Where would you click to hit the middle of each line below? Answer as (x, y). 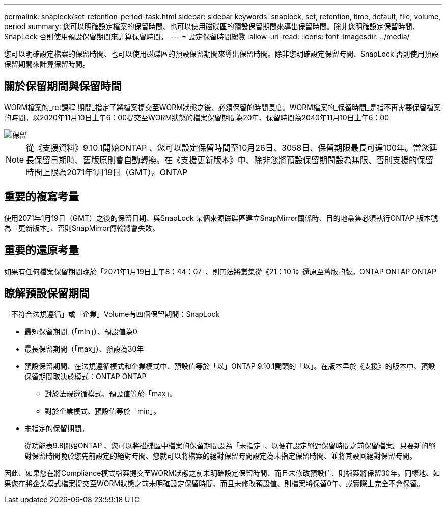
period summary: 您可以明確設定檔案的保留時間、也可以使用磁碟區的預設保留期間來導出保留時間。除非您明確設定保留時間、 (212, 26)
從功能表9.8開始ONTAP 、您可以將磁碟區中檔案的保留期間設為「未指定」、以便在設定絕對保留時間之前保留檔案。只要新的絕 (230, 446)
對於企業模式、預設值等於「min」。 (103, 411)
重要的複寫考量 (41, 197)
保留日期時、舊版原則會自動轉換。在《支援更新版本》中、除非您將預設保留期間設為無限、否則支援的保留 (234, 160)
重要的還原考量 (41, 250)
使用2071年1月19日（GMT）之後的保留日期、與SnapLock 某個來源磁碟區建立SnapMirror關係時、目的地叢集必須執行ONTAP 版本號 (221, 218)
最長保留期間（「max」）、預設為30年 (84, 349)
